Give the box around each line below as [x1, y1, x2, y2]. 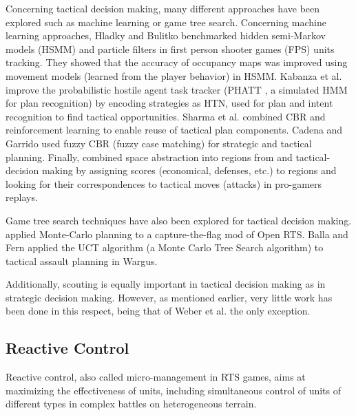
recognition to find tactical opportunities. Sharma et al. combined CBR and [6, 109, 326, 123]
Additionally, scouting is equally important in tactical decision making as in [6, 277, 326, 291]
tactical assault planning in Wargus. [6, 253, 158, 268]
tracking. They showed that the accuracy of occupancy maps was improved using [6, 55, 348, 70]
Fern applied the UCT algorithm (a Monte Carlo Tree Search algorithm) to [6, 240, 324, 255]
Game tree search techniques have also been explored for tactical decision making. [6, 213, 352, 227]
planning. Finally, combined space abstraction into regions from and [6, 149, 293, 164]
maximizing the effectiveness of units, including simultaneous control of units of [6, 383, 342, 397]
